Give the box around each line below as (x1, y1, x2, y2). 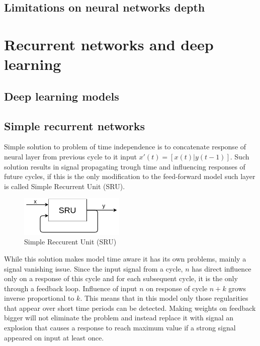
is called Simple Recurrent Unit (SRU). (4, 181, 125, 191)
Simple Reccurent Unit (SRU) (24, 236, 117, 247)
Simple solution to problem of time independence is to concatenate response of (4, 141, 246, 152)
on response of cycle (146, 283, 208, 293)
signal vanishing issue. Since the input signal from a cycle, (4, 263, 183, 274)
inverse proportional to (4, 293, 74, 303)
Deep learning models (4, 88, 119, 104)
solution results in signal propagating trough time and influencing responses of (4, 161, 245, 171)
